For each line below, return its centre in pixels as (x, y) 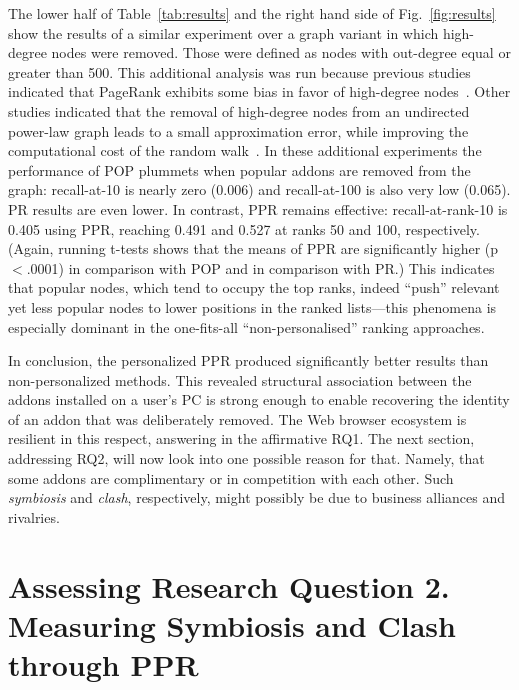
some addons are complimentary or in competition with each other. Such (231, 477)
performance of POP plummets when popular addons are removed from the (239, 169)
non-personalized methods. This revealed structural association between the (240, 379)
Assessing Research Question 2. (229, 585)
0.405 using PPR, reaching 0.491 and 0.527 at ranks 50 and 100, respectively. (244, 228)
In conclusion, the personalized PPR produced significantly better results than (248, 360)
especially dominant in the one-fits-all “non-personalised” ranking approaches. (246, 326)
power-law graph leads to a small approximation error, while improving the (238, 130)
